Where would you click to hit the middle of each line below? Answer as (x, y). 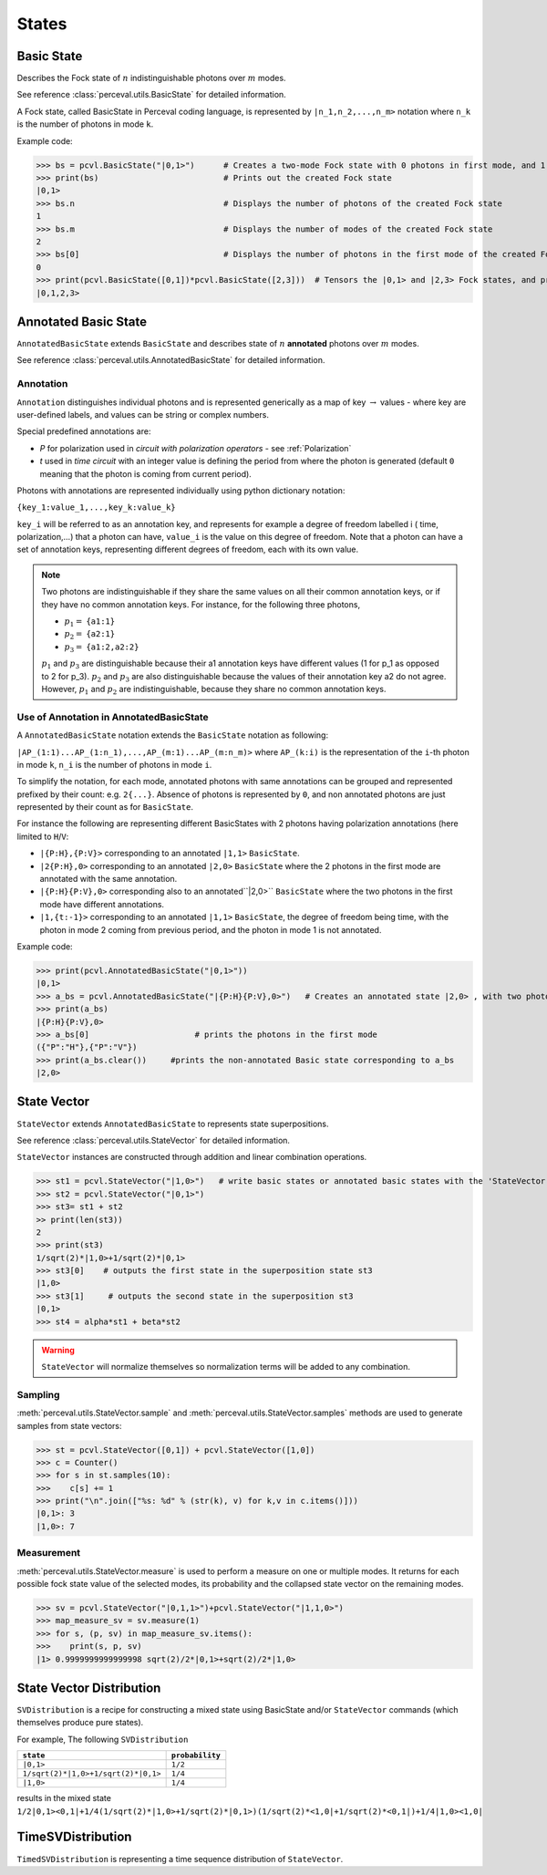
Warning (58, 1350)
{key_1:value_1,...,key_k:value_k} (97, 508)
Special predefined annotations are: (84, 431)
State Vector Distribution (89, 1688)
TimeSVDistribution (74, 1837)
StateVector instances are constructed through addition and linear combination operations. (192, 1157)
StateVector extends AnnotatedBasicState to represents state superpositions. (173, 1124)
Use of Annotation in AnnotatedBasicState (113, 717)
